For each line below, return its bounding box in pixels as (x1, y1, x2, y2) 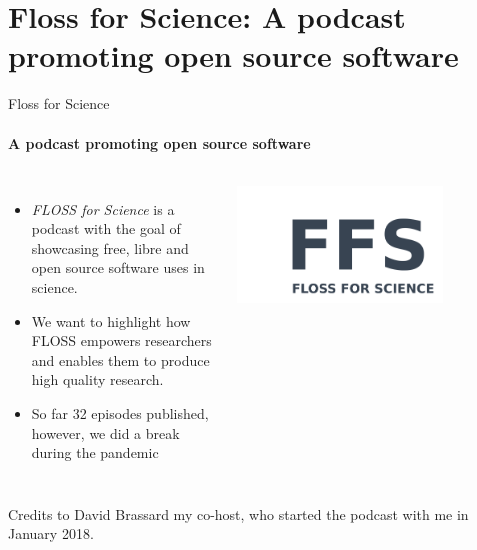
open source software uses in (31, 257, 205, 278)
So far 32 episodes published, (31, 403, 209, 424)
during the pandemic (31, 442, 159, 463)
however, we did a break (31, 422, 180, 443)
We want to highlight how (31, 310, 191, 331)
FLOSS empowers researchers (31, 330, 212, 351)
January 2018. (8, 523, 94, 544)
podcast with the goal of (31, 218, 181, 239)
